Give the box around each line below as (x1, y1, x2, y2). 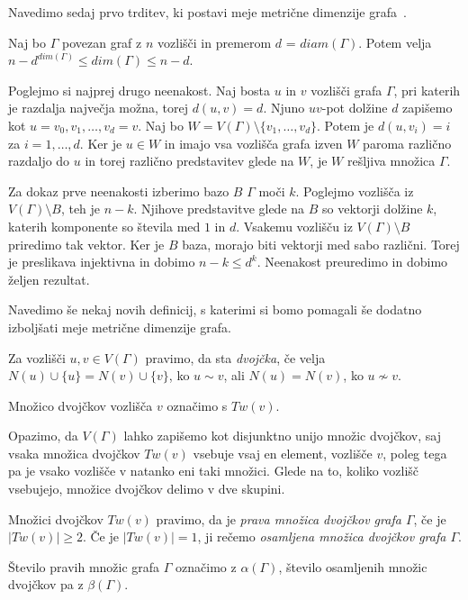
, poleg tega (382, 443, 447, 462)
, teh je (60, 199, 101, 218)
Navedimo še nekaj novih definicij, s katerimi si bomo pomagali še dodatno (8, 300, 422, 319)
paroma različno (363, 133, 452, 152)
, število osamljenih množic (278, 557, 427, 576)
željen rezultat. (8, 269, 90, 288)
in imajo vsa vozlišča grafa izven (164, 133, 343, 152)
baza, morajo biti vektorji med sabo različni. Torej (182, 234, 460, 253)
